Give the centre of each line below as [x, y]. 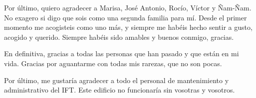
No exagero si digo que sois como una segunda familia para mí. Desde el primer [126, 17]
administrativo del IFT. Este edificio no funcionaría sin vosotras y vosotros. [120, 90]
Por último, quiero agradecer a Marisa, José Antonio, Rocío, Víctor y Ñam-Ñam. [128, 7]
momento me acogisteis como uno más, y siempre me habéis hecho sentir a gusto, [128, 27]
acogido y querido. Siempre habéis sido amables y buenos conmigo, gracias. [119, 37]
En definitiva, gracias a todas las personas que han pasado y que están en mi [122, 53]
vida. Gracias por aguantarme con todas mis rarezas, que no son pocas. [113, 63]
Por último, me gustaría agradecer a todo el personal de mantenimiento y [117, 80]
